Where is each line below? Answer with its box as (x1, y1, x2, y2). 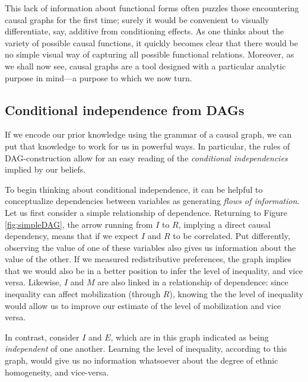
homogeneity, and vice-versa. (5, 365, 109, 378)
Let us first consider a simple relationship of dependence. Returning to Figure (5, 206, 288, 218)
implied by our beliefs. (5, 163, 86, 176)
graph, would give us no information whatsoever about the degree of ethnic (5, 354, 278, 367)
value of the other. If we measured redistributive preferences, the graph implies (5, 253, 291, 265)
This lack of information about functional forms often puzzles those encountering (5, 2, 299, 14)
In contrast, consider (5, 330, 80, 343)
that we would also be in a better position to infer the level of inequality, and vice (5, 264, 303, 276)
